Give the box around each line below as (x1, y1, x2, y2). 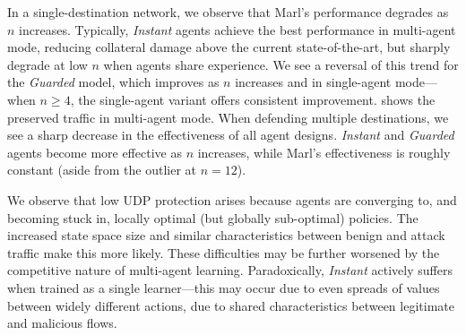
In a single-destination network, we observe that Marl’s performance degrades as (7, 3, 449, 21)
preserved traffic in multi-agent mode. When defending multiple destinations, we (7, 107, 449, 126)
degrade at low (7, 55, 88, 73)
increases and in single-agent (235, 73, 392, 91)
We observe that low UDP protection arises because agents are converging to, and (7, 190, 457, 209)
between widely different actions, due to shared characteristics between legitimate (7, 296, 454, 314)
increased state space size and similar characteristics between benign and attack (7, 226, 445, 245)
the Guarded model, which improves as (7, 73, 220, 91)
